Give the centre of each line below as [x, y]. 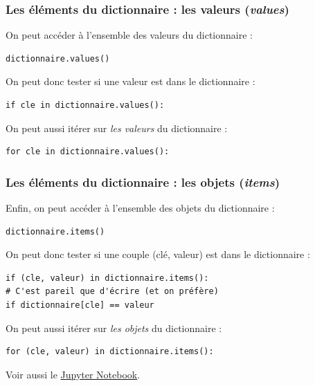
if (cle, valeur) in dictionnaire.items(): [107, 278]
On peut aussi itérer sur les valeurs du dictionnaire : [117, 128]
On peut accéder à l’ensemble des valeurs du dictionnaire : [129, 35]
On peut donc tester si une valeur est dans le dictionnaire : [130, 81]
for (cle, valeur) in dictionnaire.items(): [110, 352]
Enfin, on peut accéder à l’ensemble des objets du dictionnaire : [140, 208]
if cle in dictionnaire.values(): [85, 105]
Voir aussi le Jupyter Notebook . [73, 374]
